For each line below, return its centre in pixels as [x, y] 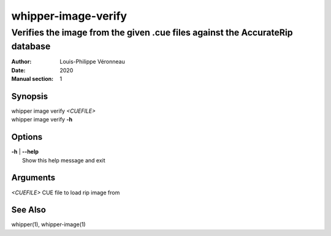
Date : [18, 70]
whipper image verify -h [42, 120]
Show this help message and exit [64, 160]
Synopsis [30, 96]
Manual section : [32, 79]
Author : [21, 62]
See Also [29, 210]
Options [27, 137]
